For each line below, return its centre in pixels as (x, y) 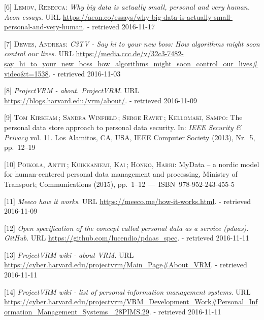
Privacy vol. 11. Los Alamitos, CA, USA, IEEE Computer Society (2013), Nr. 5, (130, 137)
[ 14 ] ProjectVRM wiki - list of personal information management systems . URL (127, 291)
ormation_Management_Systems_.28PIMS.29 (77, 311)
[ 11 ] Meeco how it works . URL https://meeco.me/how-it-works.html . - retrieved (128, 201)
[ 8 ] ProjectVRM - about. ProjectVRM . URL (72, 90)
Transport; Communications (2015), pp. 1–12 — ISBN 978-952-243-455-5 (119, 184)
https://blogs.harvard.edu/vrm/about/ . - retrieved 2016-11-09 (101, 100)
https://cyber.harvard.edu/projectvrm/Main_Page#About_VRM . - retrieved (126, 265)
